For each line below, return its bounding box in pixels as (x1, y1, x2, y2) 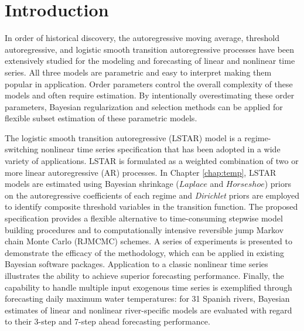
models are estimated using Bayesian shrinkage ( (5, 178, 179, 190)
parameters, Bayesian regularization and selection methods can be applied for (5, 100, 283, 112)
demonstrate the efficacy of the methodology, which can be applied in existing (5, 246, 284, 258)
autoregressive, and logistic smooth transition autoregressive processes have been (5, 43, 295, 55)
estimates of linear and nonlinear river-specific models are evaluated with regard (5, 303, 292, 316)
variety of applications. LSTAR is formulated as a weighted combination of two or (5, 155, 299, 167)
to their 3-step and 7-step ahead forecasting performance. (5, 315, 210, 327)
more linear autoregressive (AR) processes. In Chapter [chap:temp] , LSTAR (5, 166, 276, 178)
